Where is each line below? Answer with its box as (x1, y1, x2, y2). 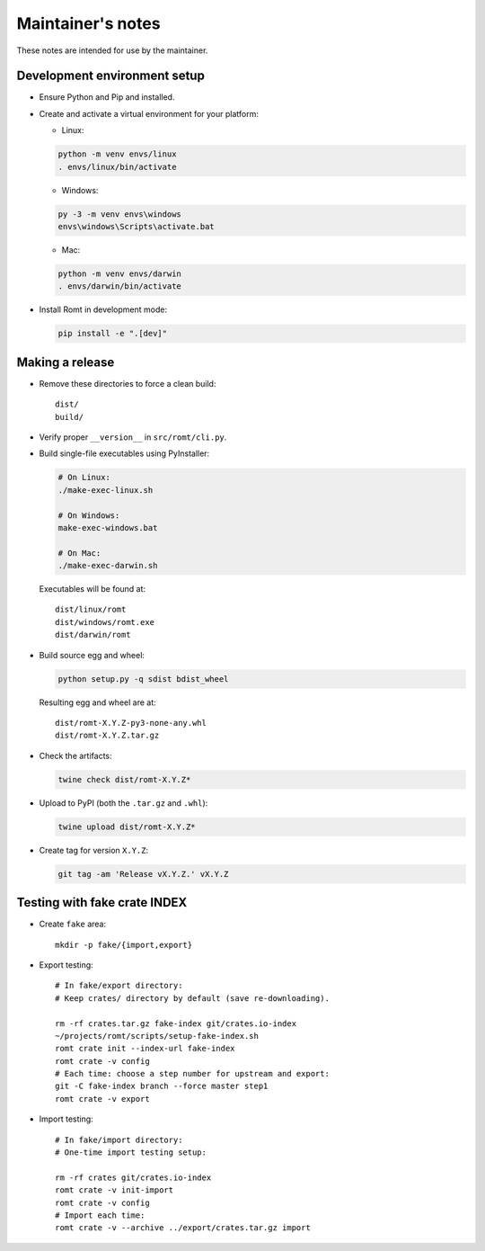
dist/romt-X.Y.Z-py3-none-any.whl (55, 718, 207, 728)
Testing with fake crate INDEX (16, 895, 188, 910)
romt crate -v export (55, 1094, 150, 1104)
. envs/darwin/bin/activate (57, 281, 181, 291)
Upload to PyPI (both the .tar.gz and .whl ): (39, 797, 208, 809)
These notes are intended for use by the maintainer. (16, 45, 208, 56)
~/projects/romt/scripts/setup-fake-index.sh (55, 1031, 260, 1041)
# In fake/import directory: (55, 1134, 183, 1145)
